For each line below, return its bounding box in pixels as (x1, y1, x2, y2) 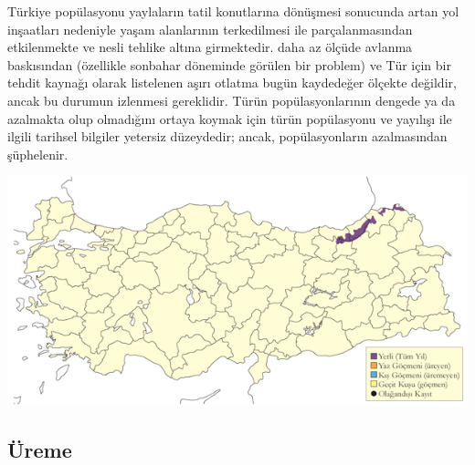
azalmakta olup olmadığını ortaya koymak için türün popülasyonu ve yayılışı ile (7, 108, 452, 128)
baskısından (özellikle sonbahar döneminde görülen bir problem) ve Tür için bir (7, 55, 451, 74)
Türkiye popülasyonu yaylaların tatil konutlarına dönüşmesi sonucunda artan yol (7, 2, 459, 20)
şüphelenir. (7, 144, 69, 163)
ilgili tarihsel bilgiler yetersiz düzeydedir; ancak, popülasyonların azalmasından (7, 127, 448, 146)
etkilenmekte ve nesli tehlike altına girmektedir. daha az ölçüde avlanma (7, 37, 413, 57)
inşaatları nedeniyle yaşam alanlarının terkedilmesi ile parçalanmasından (7, 19, 413, 38)
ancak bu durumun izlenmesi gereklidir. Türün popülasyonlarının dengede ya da (7, 90, 456, 109)
